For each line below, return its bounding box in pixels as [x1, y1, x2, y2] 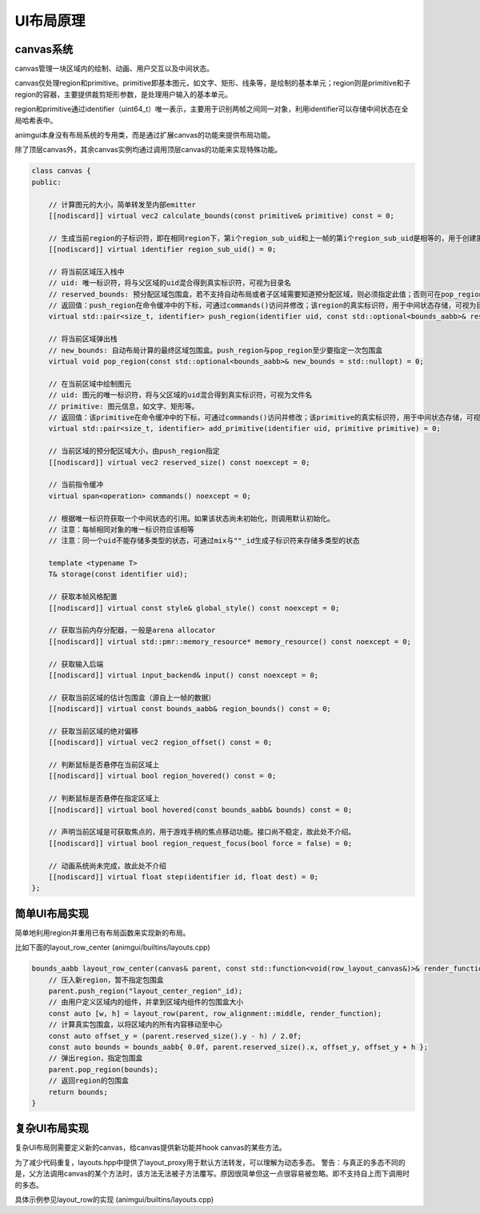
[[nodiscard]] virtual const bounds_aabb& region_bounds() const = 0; [48, 705, 332, 714]
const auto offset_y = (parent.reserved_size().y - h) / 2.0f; [48, 1031, 302, 1040]
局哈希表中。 [14, 115, 58, 125]
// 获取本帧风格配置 [48, 593, 118, 601]
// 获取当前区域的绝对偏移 [48, 726, 139, 736]
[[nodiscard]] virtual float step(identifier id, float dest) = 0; [48, 873, 319, 881]
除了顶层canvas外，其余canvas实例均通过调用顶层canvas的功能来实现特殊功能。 [14, 145, 282, 155]
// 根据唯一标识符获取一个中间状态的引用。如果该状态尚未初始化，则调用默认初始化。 [48, 513, 335, 523]
